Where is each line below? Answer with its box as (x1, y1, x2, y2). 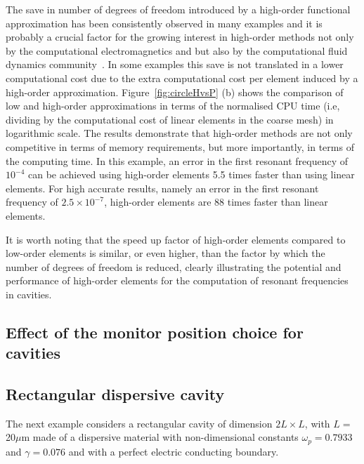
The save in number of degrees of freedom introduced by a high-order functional (6, 2, 351, 16)
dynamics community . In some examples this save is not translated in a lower (6, 57, 344, 72)
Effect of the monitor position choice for (6, 321, 304, 343)
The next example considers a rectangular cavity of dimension (6, 416, 273, 430)
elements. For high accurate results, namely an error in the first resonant (6, 180, 319, 195)
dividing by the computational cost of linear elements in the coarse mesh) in (6, 112, 334, 126)
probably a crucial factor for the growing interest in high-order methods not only (6, 29, 354, 44)
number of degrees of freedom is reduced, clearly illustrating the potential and (6, 259, 342, 274)
